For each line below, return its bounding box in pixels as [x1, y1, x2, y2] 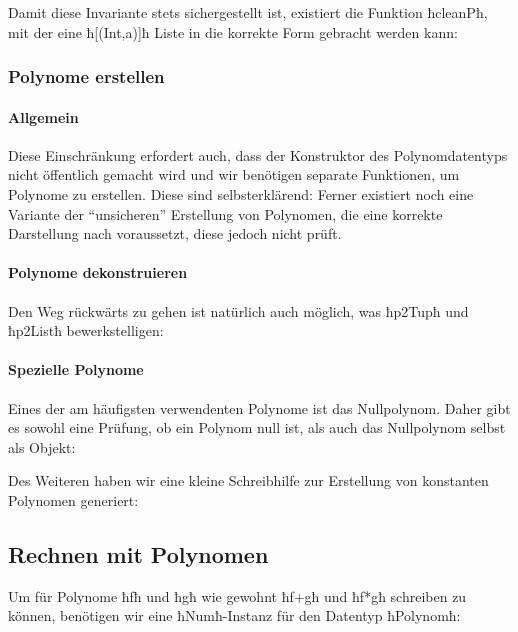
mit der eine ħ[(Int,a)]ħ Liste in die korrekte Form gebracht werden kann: [8, 21, 458, 42]
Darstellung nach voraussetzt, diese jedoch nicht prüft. [8, 223, 342, 244]
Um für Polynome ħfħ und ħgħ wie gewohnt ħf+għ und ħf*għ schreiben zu [8, 585, 467, 606]
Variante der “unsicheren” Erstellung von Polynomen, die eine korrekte [8, 203, 443, 224]
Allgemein [8, 106, 79, 127]
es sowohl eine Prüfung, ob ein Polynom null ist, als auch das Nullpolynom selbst [8, 417, 506, 438]
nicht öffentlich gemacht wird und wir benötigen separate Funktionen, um [8, 164, 460, 185]
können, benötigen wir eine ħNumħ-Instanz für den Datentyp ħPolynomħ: [8, 605, 461, 626]
